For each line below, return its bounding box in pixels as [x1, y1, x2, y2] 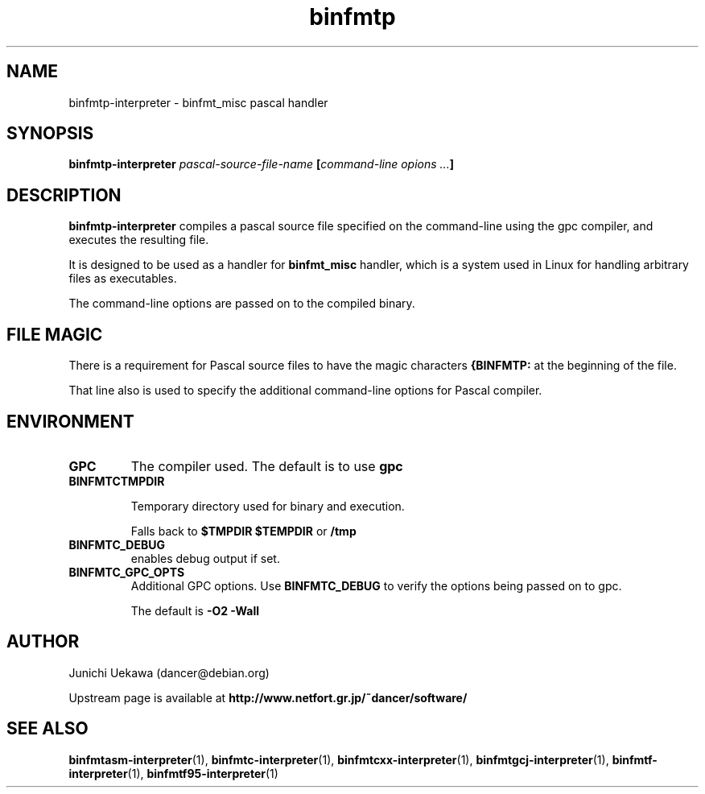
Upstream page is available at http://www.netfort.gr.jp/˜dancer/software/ [68, 690, 468, 705]
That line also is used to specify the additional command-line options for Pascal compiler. [68, 383, 542, 398]
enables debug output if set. [130, 551, 280, 565]
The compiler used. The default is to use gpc [130, 457, 403, 474]
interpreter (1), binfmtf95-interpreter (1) [68, 766, 278, 780]
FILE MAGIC [6, 324, 103, 345]
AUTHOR [6, 631, 80, 652]
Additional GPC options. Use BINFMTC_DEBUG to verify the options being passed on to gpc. [130, 578, 622, 593]
